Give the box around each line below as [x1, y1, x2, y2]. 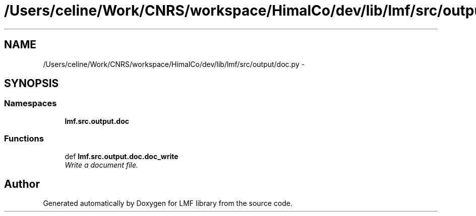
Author [4, 177, 40, 190]
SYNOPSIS [4, 77, 59, 90]
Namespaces [4, 98, 57, 109]
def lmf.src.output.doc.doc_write [65, 152, 178, 161]
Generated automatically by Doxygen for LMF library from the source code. [43, 199, 292, 208]
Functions [4, 133, 44, 144]
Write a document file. [65, 160, 139, 169]
